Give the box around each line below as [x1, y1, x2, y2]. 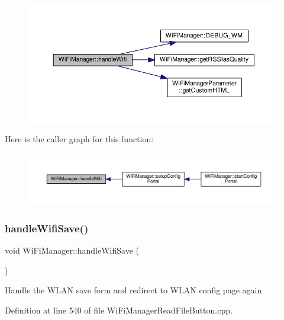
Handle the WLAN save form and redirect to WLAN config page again [5, 284, 262, 296]
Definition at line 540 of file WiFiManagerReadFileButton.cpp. [5, 303, 233, 316]
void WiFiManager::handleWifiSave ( [5, 244, 140, 257]
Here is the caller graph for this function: [5, 133, 154, 145]
